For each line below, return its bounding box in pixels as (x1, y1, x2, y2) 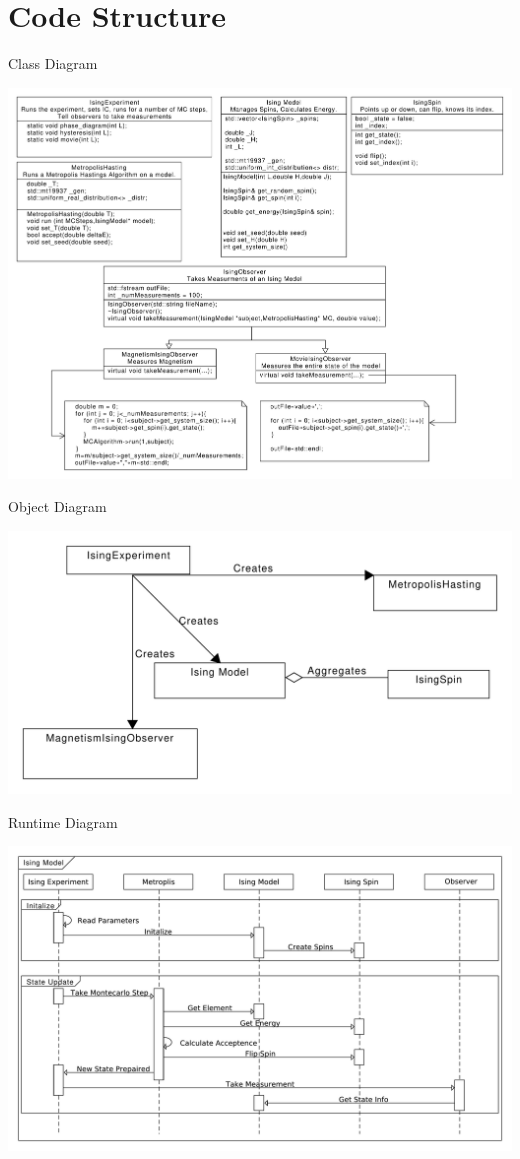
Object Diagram (8, 496, 107, 517)
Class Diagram (8, 53, 98, 74)
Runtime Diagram (8, 811, 118, 832)
